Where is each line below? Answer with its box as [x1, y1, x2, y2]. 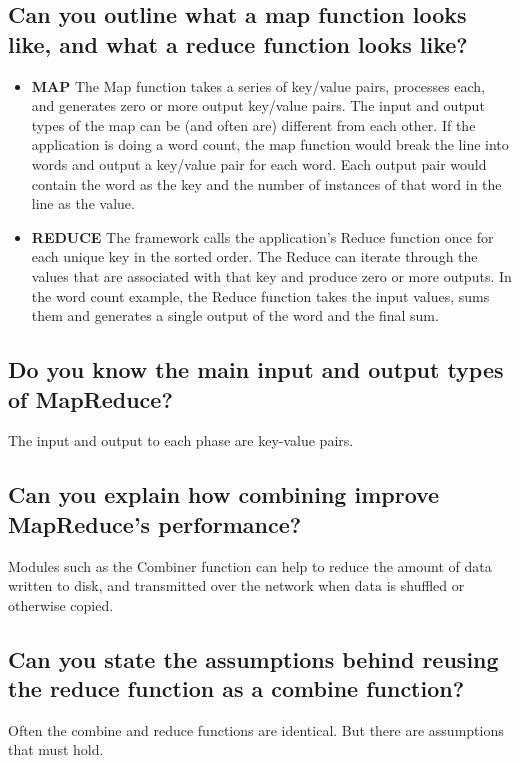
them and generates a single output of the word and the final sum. [31, 305, 439, 326]
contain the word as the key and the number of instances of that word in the [31, 173, 502, 194]
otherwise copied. [8, 594, 114, 615]
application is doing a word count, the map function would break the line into [31, 134, 509, 155]
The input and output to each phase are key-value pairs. [8, 430, 354, 451]
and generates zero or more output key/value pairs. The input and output [31, 95, 485, 116]
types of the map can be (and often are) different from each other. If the [31, 114, 476, 135]
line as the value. [31, 193, 135, 214]
